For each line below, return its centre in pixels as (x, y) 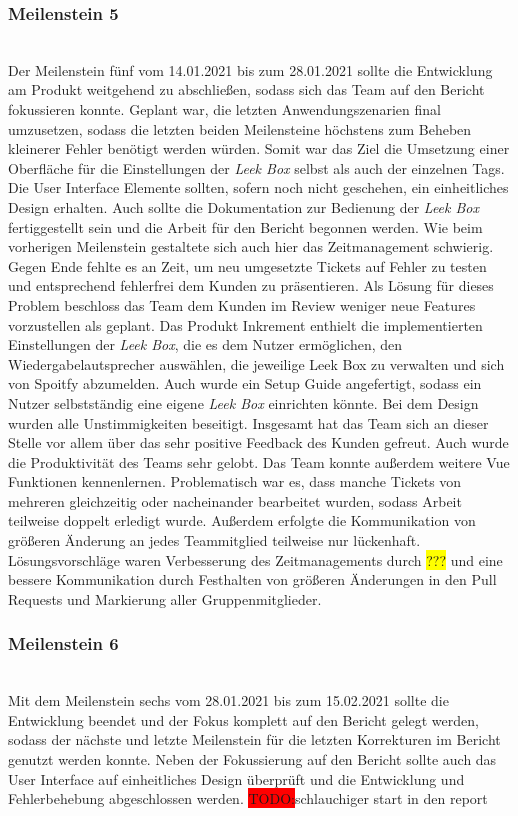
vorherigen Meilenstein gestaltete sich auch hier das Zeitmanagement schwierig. (251, 246)
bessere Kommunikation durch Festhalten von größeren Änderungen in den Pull (252, 579)
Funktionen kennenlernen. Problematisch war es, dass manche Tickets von (235, 481)
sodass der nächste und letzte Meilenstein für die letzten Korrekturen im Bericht (254, 739)
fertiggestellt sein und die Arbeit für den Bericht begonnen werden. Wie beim (245, 226)
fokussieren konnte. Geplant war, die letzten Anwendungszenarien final (224, 109)
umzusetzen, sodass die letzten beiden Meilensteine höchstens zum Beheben (240, 128)
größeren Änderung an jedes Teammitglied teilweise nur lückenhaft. (214, 540)
